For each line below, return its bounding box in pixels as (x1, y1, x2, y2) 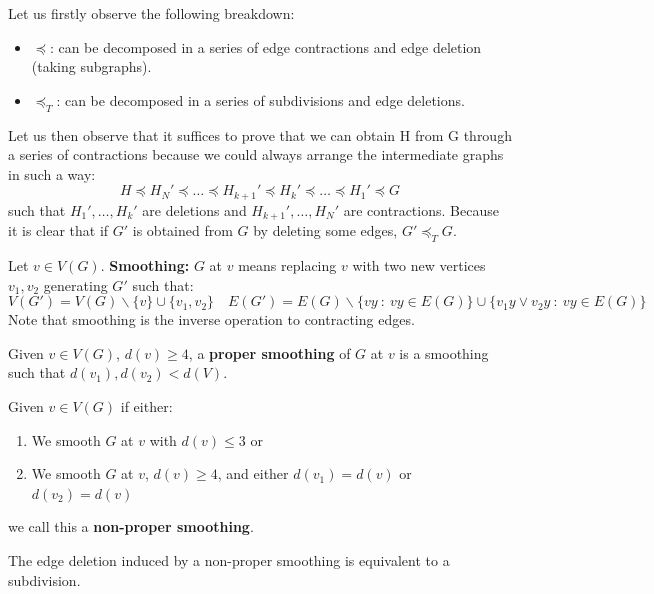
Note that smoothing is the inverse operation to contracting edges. (8, 309, 415, 330)
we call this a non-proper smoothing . (8, 516, 254, 537)
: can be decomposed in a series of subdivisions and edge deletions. (56, 89, 465, 110)
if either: (120, 396, 173, 417)
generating (43, 274, 108, 295)
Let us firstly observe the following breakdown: (8, 3, 295, 23)
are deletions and (142, 199, 247, 220)
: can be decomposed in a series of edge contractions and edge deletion (49, 36, 482, 57)
